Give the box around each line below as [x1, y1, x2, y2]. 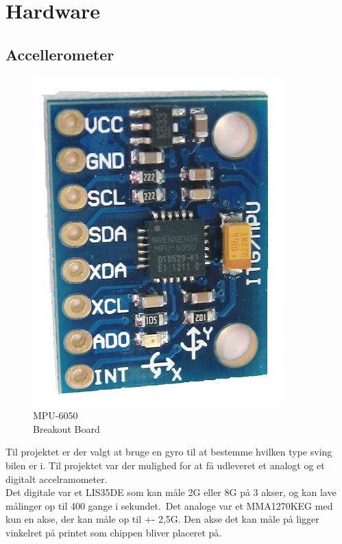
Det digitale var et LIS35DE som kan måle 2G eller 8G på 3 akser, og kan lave [5, 485, 337, 499]
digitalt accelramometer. [5, 471, 108, 486]
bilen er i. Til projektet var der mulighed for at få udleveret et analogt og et [5, 458, 325, 472]
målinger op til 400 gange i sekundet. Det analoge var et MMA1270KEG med [5, 498, 333, 512]
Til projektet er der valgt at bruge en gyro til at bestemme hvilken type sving [5, 445, 332, 459]
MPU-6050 [33, 408, 78, 423]
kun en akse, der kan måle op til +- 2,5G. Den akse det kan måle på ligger [5, 512, 319, 526]
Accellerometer [5, 43, 114, 64]
